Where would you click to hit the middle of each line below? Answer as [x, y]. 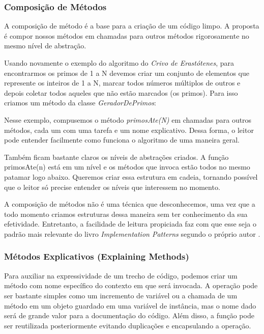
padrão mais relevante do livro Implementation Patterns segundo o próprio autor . [132, 233]
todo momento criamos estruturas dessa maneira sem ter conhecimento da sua [126, 214]
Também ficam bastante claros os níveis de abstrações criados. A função [116, 157]
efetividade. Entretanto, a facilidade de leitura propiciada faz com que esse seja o [130, 224]
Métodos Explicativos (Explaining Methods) [97, 256]
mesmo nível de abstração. [45, 46]
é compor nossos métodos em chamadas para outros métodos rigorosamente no [127, 35]
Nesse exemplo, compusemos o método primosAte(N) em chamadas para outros [128, 119]
